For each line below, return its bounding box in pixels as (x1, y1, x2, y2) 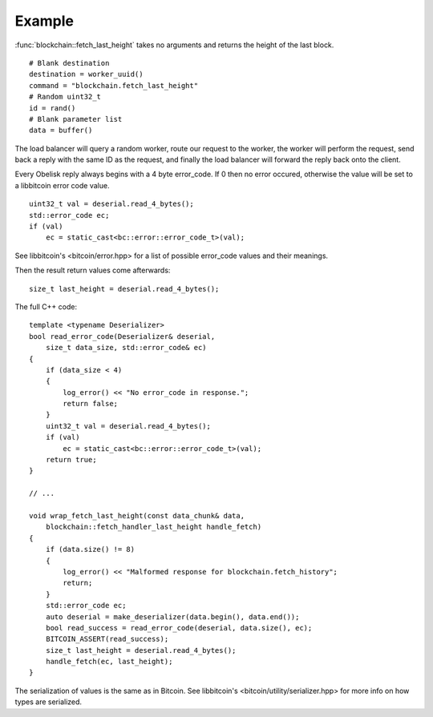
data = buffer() (29, 126, 93, 135)
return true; (45, 455, 97, 465)
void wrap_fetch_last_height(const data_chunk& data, (29, 511, 245, 520)
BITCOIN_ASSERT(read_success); (45, 634, 169, 644)
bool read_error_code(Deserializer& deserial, (29, 332, 216, 340)
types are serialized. (14, 697, 83, 707)
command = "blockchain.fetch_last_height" (29, 81, 199, 90)
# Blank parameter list (29, 115, 123, 123)
